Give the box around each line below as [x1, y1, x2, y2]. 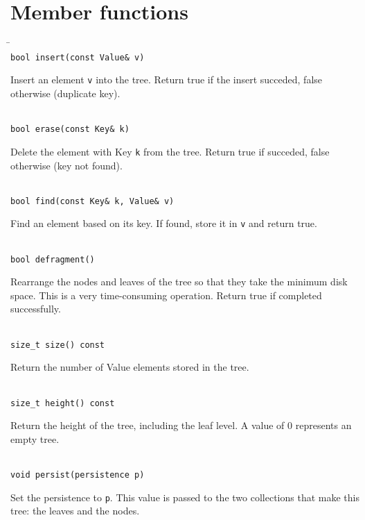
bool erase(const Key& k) [10, 124, 130, 135]
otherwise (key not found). [10, 158, 123, 172]
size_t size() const [10, 339, 105, 350]
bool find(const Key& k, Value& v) [10, 196, 175, 206]
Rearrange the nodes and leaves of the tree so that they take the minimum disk [10, 274, 348, 289]
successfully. [10, 301, 61, 316]
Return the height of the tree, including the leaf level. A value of [10, 418, 285, 433]
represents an [295, 418, 352, 433]
